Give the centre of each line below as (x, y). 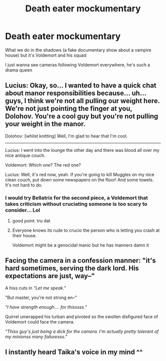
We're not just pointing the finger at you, (69, 109)
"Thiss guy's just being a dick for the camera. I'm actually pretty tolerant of (82, 331)
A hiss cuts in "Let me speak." (36, 288)
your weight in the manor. (45, 124)
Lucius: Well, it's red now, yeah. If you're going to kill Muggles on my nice (80, 174)
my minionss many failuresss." (36, 336)
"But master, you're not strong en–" (41, 297)
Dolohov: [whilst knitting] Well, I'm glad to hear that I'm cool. (66, 136)
